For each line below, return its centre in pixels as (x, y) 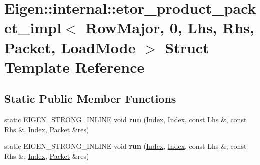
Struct (187, 47)
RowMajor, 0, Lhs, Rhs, (170, 28)
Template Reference (74, 67)
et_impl (33, 28)
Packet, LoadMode (70, 47)
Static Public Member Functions (90, 99)
